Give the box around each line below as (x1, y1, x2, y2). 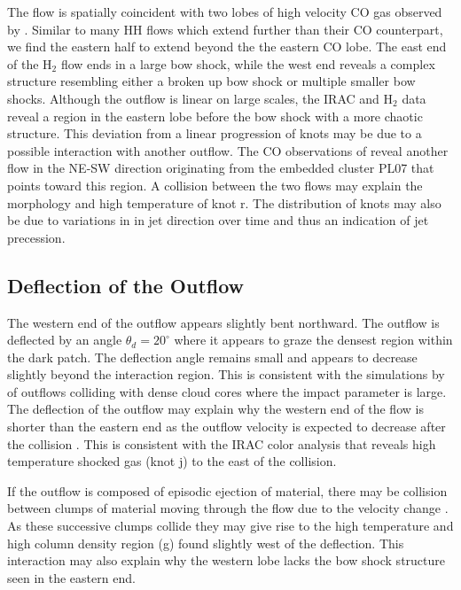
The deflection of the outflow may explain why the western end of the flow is (7, 400, 424, 418)
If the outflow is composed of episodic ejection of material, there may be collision (7, 481, 448, 500)
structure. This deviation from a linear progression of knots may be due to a (7, 124, 422, 143)
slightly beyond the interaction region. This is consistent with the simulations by (7, 365, 445, 384)
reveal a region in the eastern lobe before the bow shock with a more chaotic (7, 106, 423, 125)
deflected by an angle (7, 330, 122, 349)
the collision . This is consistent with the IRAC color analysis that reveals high (7, 434, 436, 453)
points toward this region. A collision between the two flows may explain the (7, 175, 423, 194)
